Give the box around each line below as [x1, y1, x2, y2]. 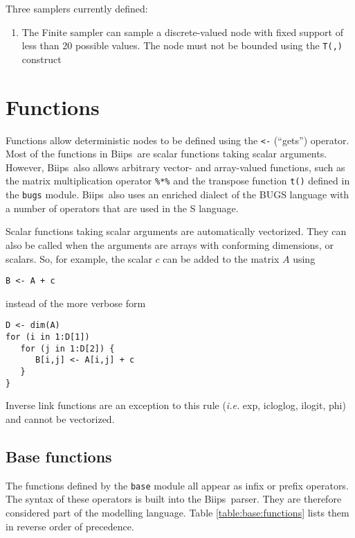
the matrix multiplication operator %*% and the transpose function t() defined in [6, 173, 350, 188]
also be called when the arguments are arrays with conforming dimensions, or [6, 237, 334, 252]
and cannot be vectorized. [6, 411, 115, 426]
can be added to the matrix [163, 251, 280, 266]
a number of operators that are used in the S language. [6, 200, 239, 215]
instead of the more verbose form [6, 295, 146, 310]
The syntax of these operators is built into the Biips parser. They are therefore [6, 492, 342, 506]
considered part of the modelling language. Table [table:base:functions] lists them [6, 505, 349, 519]
